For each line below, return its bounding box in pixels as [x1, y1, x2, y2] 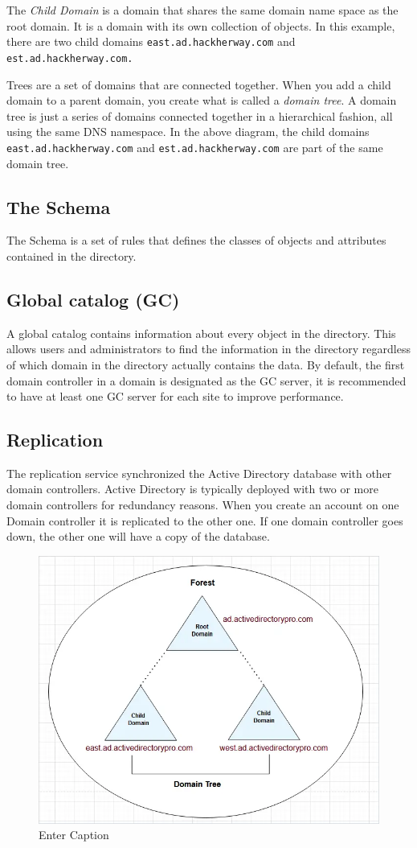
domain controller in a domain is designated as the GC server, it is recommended [6, 372, 407, 389]
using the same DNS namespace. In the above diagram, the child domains [6, 123, 370, 140]
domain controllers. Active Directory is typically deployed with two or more [6, 480, 378, 497]
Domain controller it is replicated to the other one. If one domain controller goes [6, 512, 403, 529]
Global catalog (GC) [6, 286, 180, 311]
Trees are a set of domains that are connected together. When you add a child [6, 76, 391, 93]
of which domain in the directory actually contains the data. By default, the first [6, 356, 405, 373]
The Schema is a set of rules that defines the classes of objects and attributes [6, 232, 386, 249]
